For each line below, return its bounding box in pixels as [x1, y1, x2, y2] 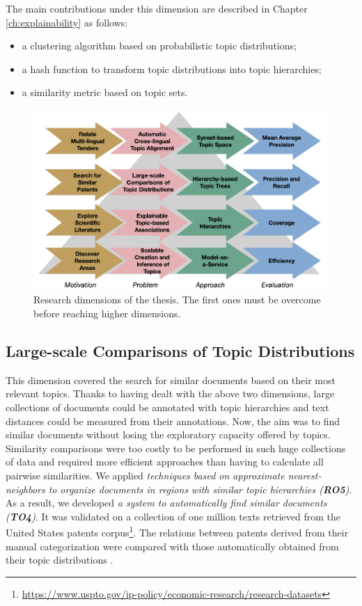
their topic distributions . [6, 552, 113, 567]
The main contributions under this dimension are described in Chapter [6, 1, 308, 15]
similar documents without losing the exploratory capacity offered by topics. [6, 427, 331, 442]
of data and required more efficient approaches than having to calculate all [6, 454, 324, 469]
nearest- [288, 468, 322, 482]
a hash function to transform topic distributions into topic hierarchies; [22, 61, 322, 76]
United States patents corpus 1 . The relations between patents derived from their [6, 523, 349, 539]
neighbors [6, 481, 45, 496]
